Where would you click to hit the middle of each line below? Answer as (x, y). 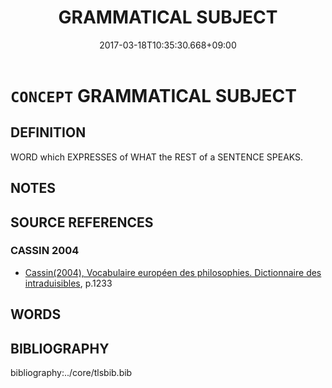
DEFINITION (48, 132)
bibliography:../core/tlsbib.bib (71, 373)
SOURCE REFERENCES (82, 222)
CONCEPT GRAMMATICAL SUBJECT (153, 95)
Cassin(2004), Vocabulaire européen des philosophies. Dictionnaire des (173, 272)
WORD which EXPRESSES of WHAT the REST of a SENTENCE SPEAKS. (157, 157)
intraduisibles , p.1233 (68, 283)
